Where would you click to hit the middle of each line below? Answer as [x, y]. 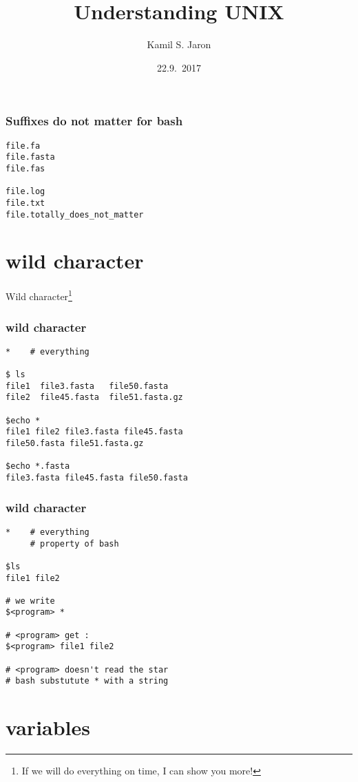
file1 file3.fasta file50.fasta [87, 386]
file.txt [25, 203]
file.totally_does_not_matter [75, 214]
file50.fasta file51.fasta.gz [75, 444]
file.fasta [30, 157]
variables [48, 727]
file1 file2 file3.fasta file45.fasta [94, 432]
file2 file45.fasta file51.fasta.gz [94, 398]
